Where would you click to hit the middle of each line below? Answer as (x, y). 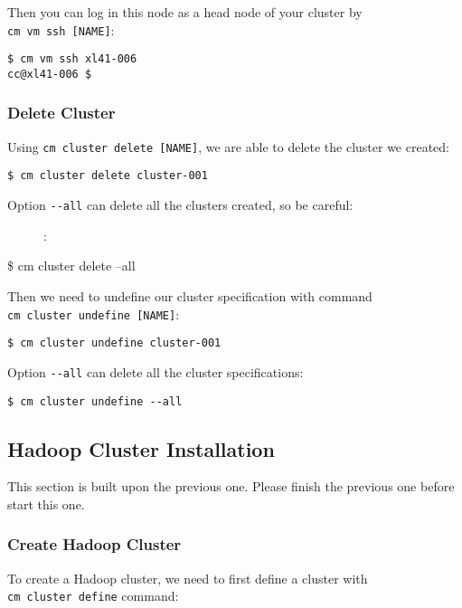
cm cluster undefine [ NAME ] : (94, 313)
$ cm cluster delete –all (71, 266)
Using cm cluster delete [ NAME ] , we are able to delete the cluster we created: (228, 146)
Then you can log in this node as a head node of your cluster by (185, 12)
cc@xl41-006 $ (50, 74)
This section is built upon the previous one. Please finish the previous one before (231, 486)
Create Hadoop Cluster (94, 544)
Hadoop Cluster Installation (141, 448)
